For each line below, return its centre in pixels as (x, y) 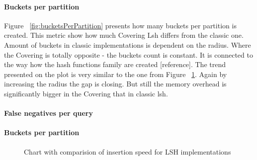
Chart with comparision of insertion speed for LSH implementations (128, 151)
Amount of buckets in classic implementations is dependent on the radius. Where (128, 44)
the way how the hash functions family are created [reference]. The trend (115, 64)
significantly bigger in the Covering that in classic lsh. (86, 93)
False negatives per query (48, 113)
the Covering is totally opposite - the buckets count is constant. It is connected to (128, 54)
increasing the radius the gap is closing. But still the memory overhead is (115, 84)
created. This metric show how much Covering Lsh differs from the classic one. (124, 35)
